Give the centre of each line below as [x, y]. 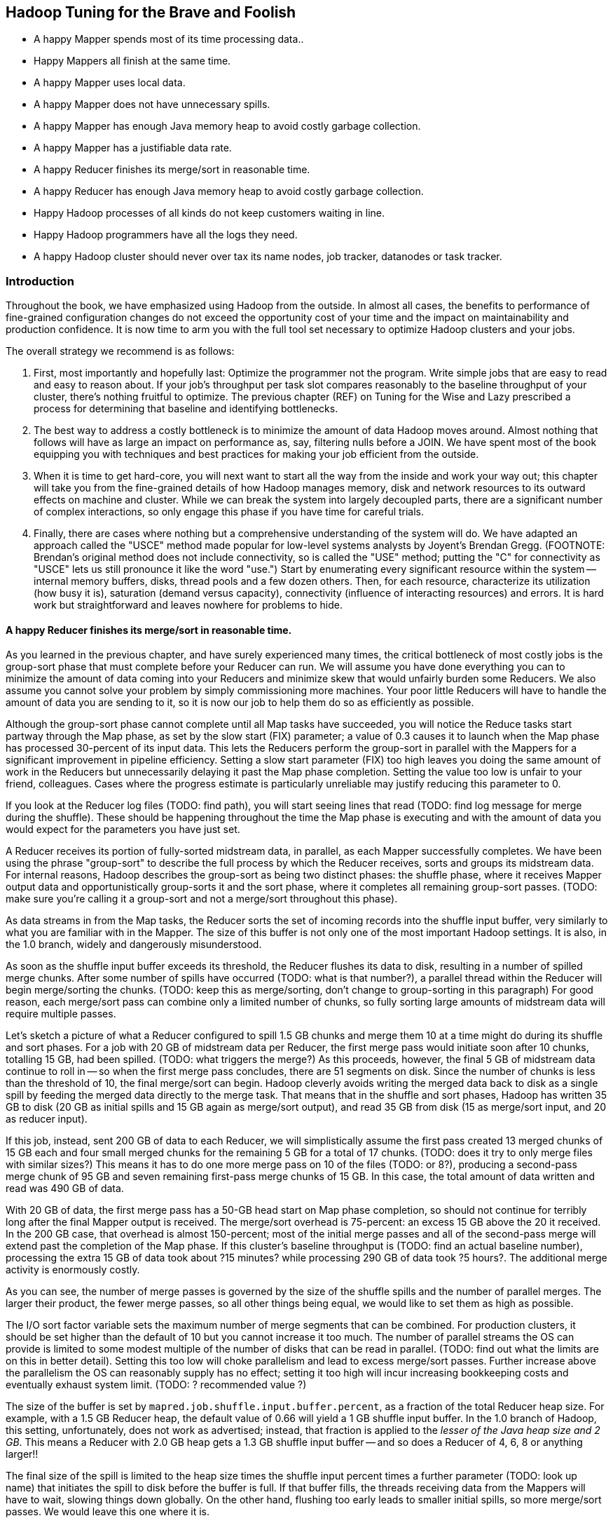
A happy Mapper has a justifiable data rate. [133, 148]
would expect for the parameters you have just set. [123, 830]
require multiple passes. [61, 1014]
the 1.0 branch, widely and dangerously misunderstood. [134, 945]
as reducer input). [47, 1119]
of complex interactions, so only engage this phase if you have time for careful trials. [229, 512]
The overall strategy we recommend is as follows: [120, 351]
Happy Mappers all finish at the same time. [132, 61]
